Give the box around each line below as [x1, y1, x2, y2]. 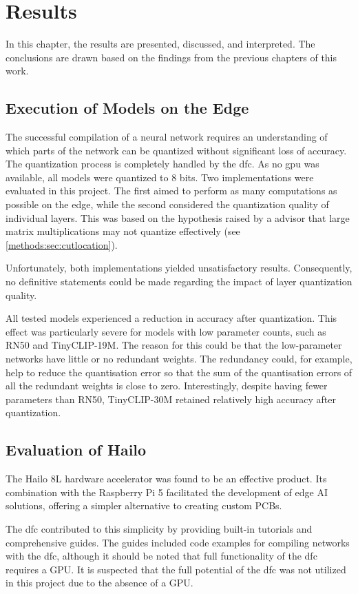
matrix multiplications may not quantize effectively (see [6, 224, 240, 238]
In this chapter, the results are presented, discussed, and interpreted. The [6, 37, 315, 51]
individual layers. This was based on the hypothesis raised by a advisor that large [6, 210, 350, 225]
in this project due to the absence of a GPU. [6, 575, 193, 590]
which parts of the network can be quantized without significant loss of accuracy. [6, 143, 347, 157]
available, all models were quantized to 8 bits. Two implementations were [6, 170, 314, 184]
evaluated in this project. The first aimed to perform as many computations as [6, 183, 337, 198]
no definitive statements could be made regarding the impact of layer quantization [6, 274, 352, 289]
